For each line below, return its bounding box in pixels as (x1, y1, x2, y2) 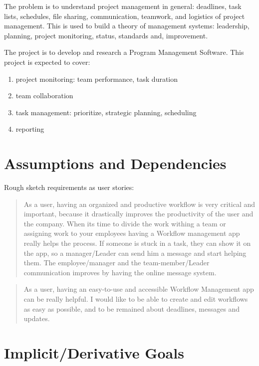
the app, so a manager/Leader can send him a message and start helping (23, 247, 247, 258)
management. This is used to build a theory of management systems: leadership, (4, 20, 250, 31)
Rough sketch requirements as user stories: (4, 182, 134, 192)
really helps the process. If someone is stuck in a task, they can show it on (23, 238, 251, 248)
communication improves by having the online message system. (23, 267, 217, 277)
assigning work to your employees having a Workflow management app (23, 228, 240, 238)
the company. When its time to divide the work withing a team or (23, 218, 226, 228)
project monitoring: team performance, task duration (15, 73, 178, 84)
